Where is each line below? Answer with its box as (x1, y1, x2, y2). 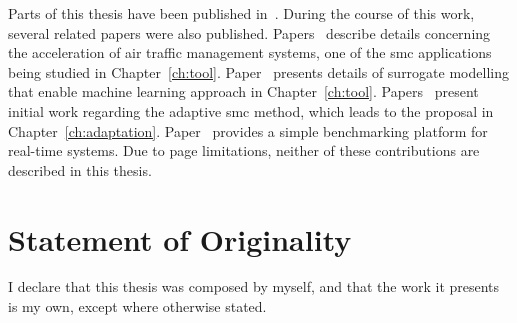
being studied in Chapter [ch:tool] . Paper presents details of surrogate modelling (8, 61, 509, 82)
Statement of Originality (8, 218, 352, 259)
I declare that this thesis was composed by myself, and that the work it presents (8, 276, 500, 297)
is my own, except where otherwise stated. (8, 296, 267, 317)
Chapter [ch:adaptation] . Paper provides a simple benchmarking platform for (8, 120, 488, 141)
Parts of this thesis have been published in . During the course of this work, (8, 3, 475, 23)
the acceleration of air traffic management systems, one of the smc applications (8, 42, 492, 63)
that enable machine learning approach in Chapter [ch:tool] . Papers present (8, 81, 479, 102)
